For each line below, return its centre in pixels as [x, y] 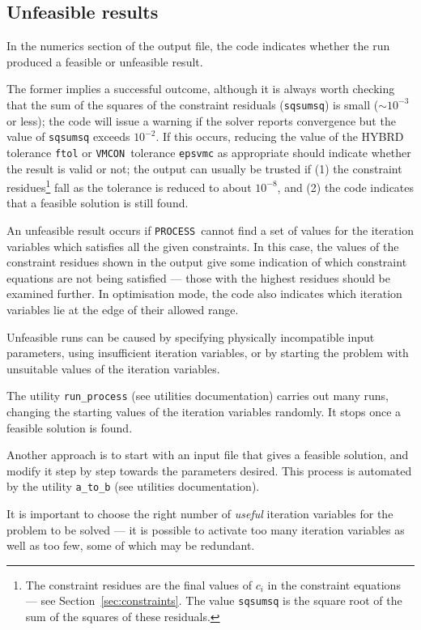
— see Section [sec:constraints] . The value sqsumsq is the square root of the [214, 600]
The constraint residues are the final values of [139, 584]
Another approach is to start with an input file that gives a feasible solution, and [208, 455]
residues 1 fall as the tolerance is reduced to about [129, 186]
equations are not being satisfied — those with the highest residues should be [198, 277]
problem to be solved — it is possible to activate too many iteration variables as [206, 529]
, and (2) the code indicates [346, 187]
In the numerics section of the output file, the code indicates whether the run [198, 46]
